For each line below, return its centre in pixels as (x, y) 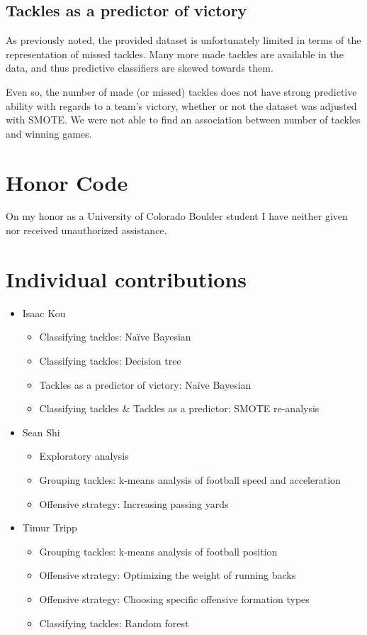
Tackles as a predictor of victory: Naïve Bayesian (145, 384)
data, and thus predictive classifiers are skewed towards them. (140, 68)
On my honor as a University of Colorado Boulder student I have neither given (177, 216)
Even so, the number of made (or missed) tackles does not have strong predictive (181, 91)
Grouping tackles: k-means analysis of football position (158, 551)
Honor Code (67, 182)
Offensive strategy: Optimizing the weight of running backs (168, 575)
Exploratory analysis (84, 456)
